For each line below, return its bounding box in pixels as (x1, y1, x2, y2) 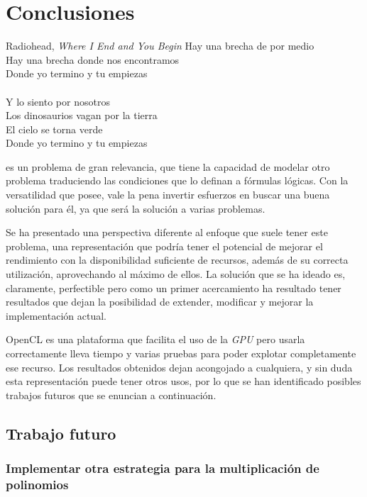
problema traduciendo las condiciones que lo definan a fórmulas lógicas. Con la (6, 173, 349, 188)
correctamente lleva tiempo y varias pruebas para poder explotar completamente (6, 346, 356, 360)
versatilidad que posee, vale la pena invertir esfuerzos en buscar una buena (6, 187, 330, 202)
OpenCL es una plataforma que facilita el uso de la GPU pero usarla (6, 332, 305, 347)
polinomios (6, 476, 69, 493)
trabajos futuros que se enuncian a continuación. (6, 387, 217, 402)
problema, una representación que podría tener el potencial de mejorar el (6, 238, 323, 253)
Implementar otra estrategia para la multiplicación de (6, 459, 319, 477)
